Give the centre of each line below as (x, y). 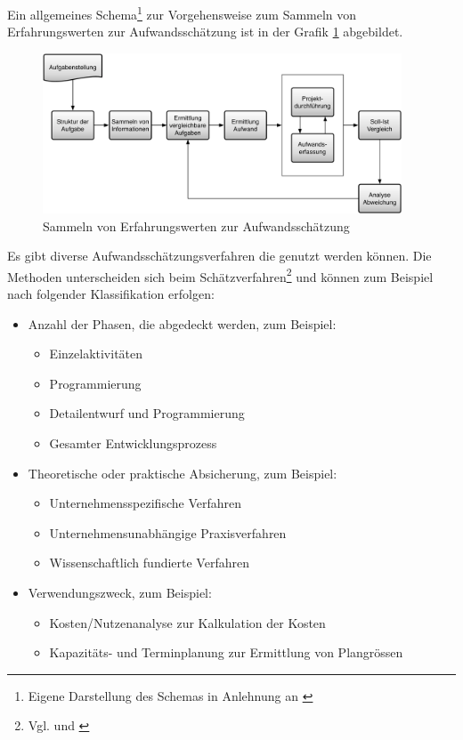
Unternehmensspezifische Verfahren (145, 503)
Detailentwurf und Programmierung (147, 413)
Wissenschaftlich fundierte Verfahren (149, 563)
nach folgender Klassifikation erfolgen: (111, 294)
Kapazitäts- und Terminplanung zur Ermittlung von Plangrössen (226, 652)
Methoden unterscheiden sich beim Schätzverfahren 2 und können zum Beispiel (220, 275)
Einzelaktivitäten (96, 354)
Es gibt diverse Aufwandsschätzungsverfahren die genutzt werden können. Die (219, 256)
